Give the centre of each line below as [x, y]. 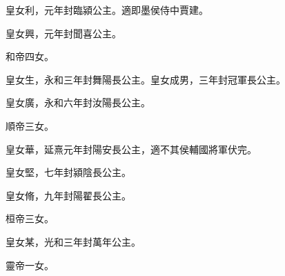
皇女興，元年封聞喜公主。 [63, 33]
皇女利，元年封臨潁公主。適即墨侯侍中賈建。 [107, 10]
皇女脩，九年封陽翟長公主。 [68, 195]
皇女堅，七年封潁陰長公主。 [68, 172]
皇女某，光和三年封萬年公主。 [73, 241]
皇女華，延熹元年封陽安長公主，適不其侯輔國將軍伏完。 [131, 149]
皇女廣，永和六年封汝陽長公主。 [78, 102]
